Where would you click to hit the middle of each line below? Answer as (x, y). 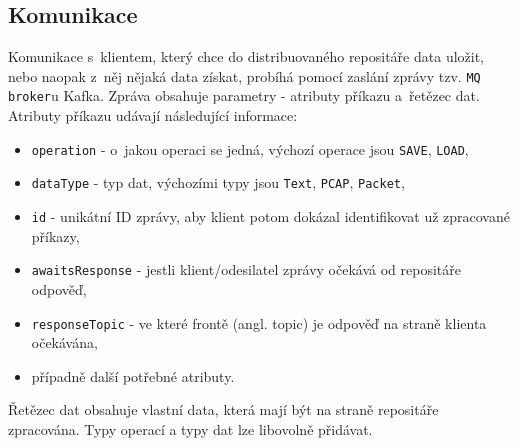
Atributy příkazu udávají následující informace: (153, 115)
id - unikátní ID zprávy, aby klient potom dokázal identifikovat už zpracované (270, 216)
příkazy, (55, 235)
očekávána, (64, 342)
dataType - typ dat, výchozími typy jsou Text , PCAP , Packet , (218, 182)
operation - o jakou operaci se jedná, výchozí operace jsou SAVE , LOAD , (250, 148)
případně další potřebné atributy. (133, 375)
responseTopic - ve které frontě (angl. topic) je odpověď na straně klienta (259, 322)
